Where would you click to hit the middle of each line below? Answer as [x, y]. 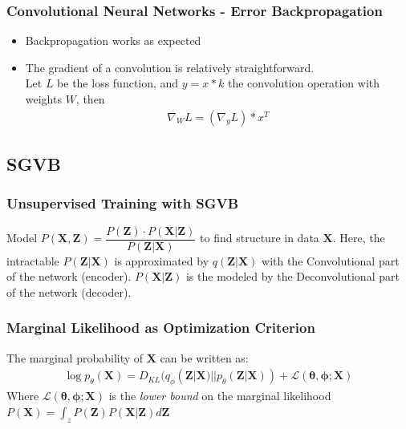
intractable [33, 260]
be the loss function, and [118, 83]
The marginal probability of [75, 357]
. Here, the [359, 238]
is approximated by [162, 260]
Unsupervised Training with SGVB [123, 203]
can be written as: [204, 357]
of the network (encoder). [69, 276]
